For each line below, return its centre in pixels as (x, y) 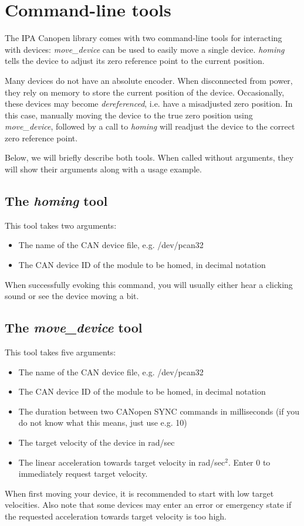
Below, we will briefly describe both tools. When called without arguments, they (149, 157)
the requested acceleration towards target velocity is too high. (116, 516)
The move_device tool (74, 328)
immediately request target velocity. (83, 474)
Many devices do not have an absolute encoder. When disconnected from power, (149, 80)
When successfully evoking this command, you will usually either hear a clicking (149, 284)
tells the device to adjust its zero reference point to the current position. (135, 61)
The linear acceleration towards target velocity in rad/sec (122, 462)
